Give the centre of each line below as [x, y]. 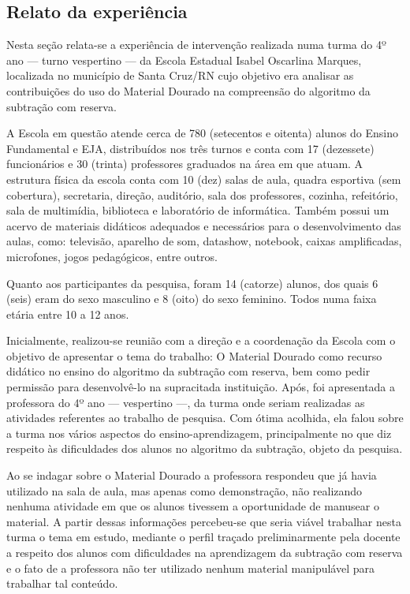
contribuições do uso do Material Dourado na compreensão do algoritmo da [188, 90]
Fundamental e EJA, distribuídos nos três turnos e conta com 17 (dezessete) [190, 148]
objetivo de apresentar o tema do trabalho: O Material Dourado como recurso [194, 355]
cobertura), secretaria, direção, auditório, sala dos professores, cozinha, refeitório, [202, 194]
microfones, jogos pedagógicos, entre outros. [112, 256]
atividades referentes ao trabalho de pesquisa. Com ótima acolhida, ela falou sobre [205, 418]
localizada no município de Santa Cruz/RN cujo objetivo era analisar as [180, 75]
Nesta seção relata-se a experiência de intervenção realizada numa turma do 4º [196, 45]
